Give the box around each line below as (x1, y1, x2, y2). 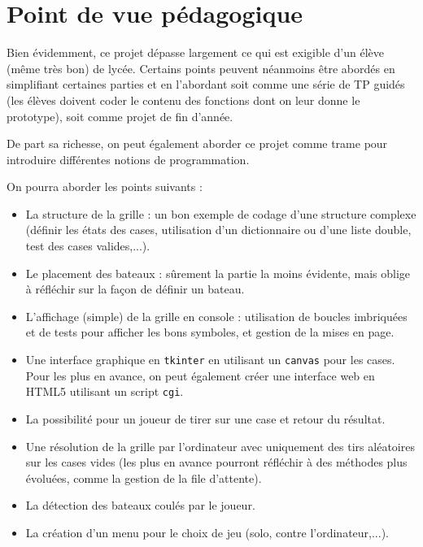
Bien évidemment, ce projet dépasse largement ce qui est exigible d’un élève (7, 44, 384, 61)
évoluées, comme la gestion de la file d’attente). (25, 469, 262, 486)
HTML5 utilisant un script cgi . (25, 383, 184, 400)
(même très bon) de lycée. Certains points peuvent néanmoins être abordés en (7, 59, 395, 76)
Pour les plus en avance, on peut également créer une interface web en (25, 367, 375, 384)
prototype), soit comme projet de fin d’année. (7, 107, 233, 124)
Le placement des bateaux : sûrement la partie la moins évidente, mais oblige (25, 264, 411, 281)
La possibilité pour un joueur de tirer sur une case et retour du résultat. (25, 410, 386, 427)
